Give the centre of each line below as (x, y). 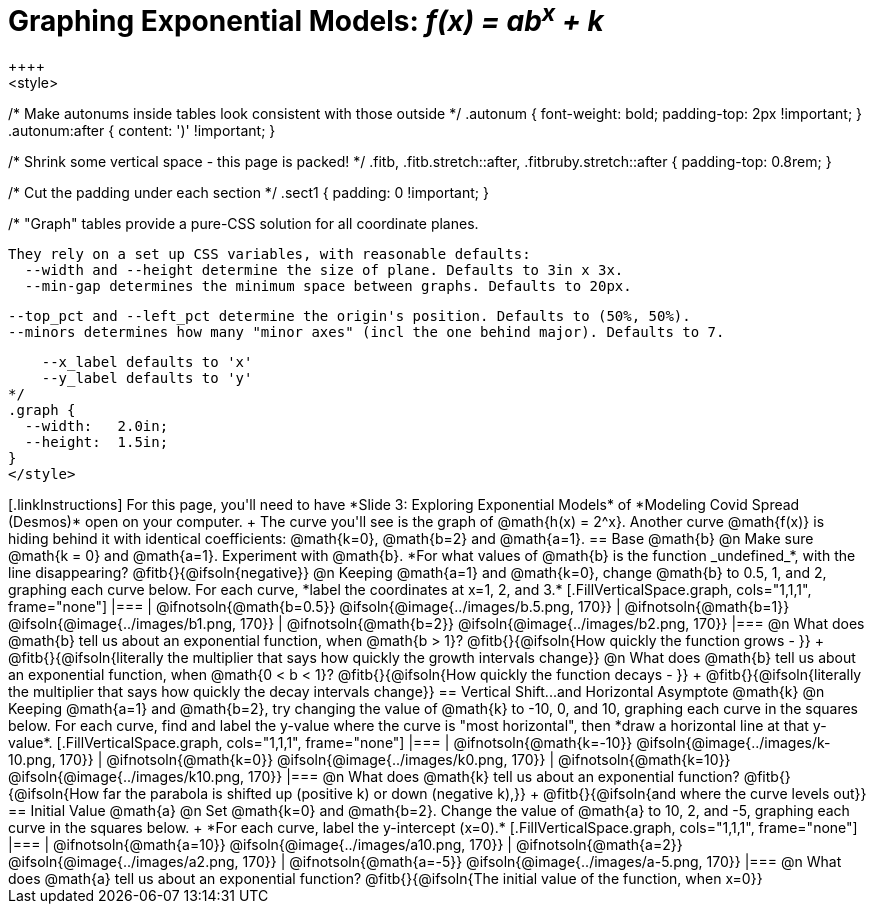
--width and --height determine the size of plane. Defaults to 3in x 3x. (324, 270)
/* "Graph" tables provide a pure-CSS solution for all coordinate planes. (243, 224)
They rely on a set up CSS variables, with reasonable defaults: (269, 254)
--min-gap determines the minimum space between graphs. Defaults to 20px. (328, 286)
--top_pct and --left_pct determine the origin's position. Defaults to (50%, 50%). (349, 316)
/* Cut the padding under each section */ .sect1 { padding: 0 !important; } (248, 193)
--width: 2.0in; (96, 426)
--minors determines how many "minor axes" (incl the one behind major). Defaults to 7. (366, 332)
